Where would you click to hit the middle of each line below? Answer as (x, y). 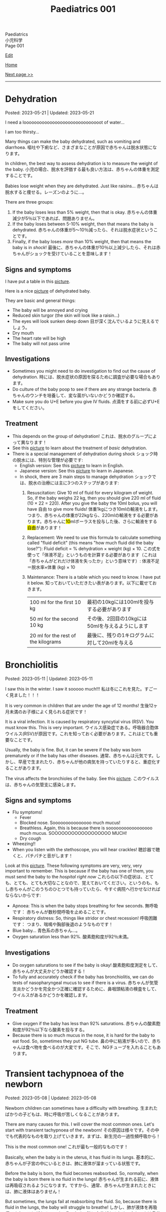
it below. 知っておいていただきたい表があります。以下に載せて (90, 583)
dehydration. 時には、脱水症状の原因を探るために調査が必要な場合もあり (86, 377)
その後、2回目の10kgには (117, 618)
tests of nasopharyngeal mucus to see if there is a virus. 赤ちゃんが (81, 983)
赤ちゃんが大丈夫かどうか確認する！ (49, 971)
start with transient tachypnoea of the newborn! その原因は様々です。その (80, 1130)
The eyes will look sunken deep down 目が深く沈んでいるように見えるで (85, 321)
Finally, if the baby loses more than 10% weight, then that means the (82, 242)
